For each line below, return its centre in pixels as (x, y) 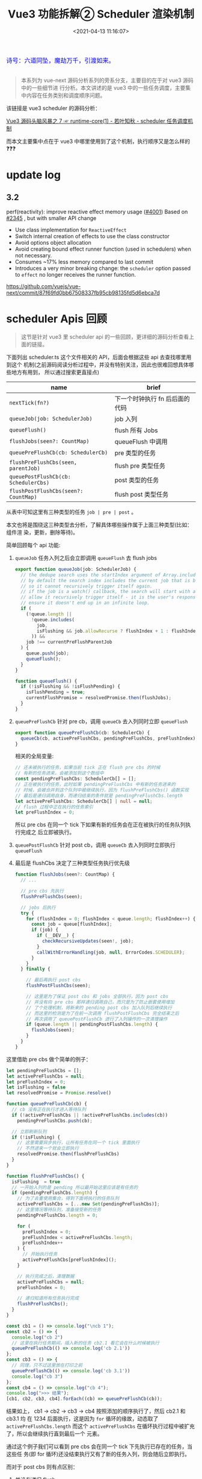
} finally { (35, 969)
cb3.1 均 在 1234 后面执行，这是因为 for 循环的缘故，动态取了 (82, 1419)
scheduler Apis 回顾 (57, 319)
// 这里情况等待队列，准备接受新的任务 (59, 1210)
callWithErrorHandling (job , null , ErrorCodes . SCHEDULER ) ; (111, 952)
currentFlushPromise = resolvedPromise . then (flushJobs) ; (99, 698)
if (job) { (45, 930)
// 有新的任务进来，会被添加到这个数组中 (59, 773)
